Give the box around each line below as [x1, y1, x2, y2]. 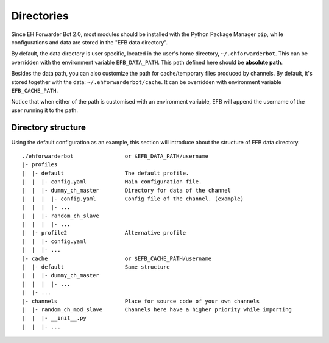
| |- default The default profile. [22, 169, 189, 177]
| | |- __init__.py [22, 314, 87, 322]
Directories [11, 9, 69, 23]
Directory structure [11, 122, 87, 133]
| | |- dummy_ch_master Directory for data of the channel [22, 186, 231, 194]
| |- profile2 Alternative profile [22, 229, 186, 236]
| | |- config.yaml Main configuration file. [22, 179, 202, 185]
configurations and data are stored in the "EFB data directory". [11, 38, 168, 46]
